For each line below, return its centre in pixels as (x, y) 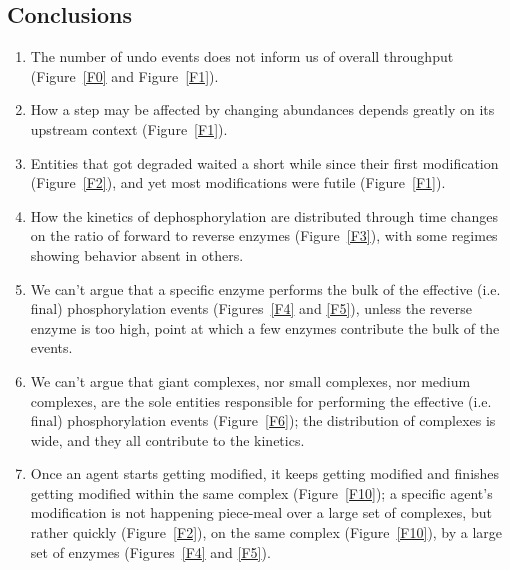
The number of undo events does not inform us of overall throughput (242, 56)
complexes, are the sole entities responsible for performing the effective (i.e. (261, 400)
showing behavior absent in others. (137, 254)
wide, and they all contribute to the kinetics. (167, 439)
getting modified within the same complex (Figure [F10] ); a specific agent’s (261, 492)
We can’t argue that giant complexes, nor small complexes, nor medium (250, 380)
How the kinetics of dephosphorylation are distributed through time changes (264, 215)
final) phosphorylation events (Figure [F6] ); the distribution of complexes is (263, 420)
